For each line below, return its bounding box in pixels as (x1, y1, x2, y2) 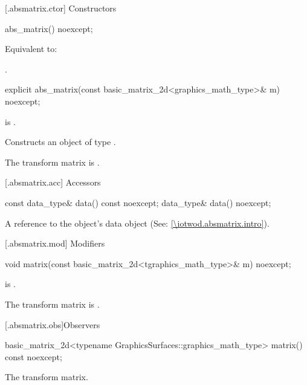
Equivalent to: (5, 42, 57, 55)
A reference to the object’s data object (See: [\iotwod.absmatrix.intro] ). (5, 216, 270, 229)
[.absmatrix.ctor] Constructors (5, 2, 117, 14)
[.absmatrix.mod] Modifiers (5, 237, 105, 250)
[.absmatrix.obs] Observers (5, 318, 100, 331)
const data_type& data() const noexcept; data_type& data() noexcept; (5, 196, 271, 209)
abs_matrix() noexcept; (5, 22, 93, 34)
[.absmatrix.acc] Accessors (5, 176, 101, 189)
